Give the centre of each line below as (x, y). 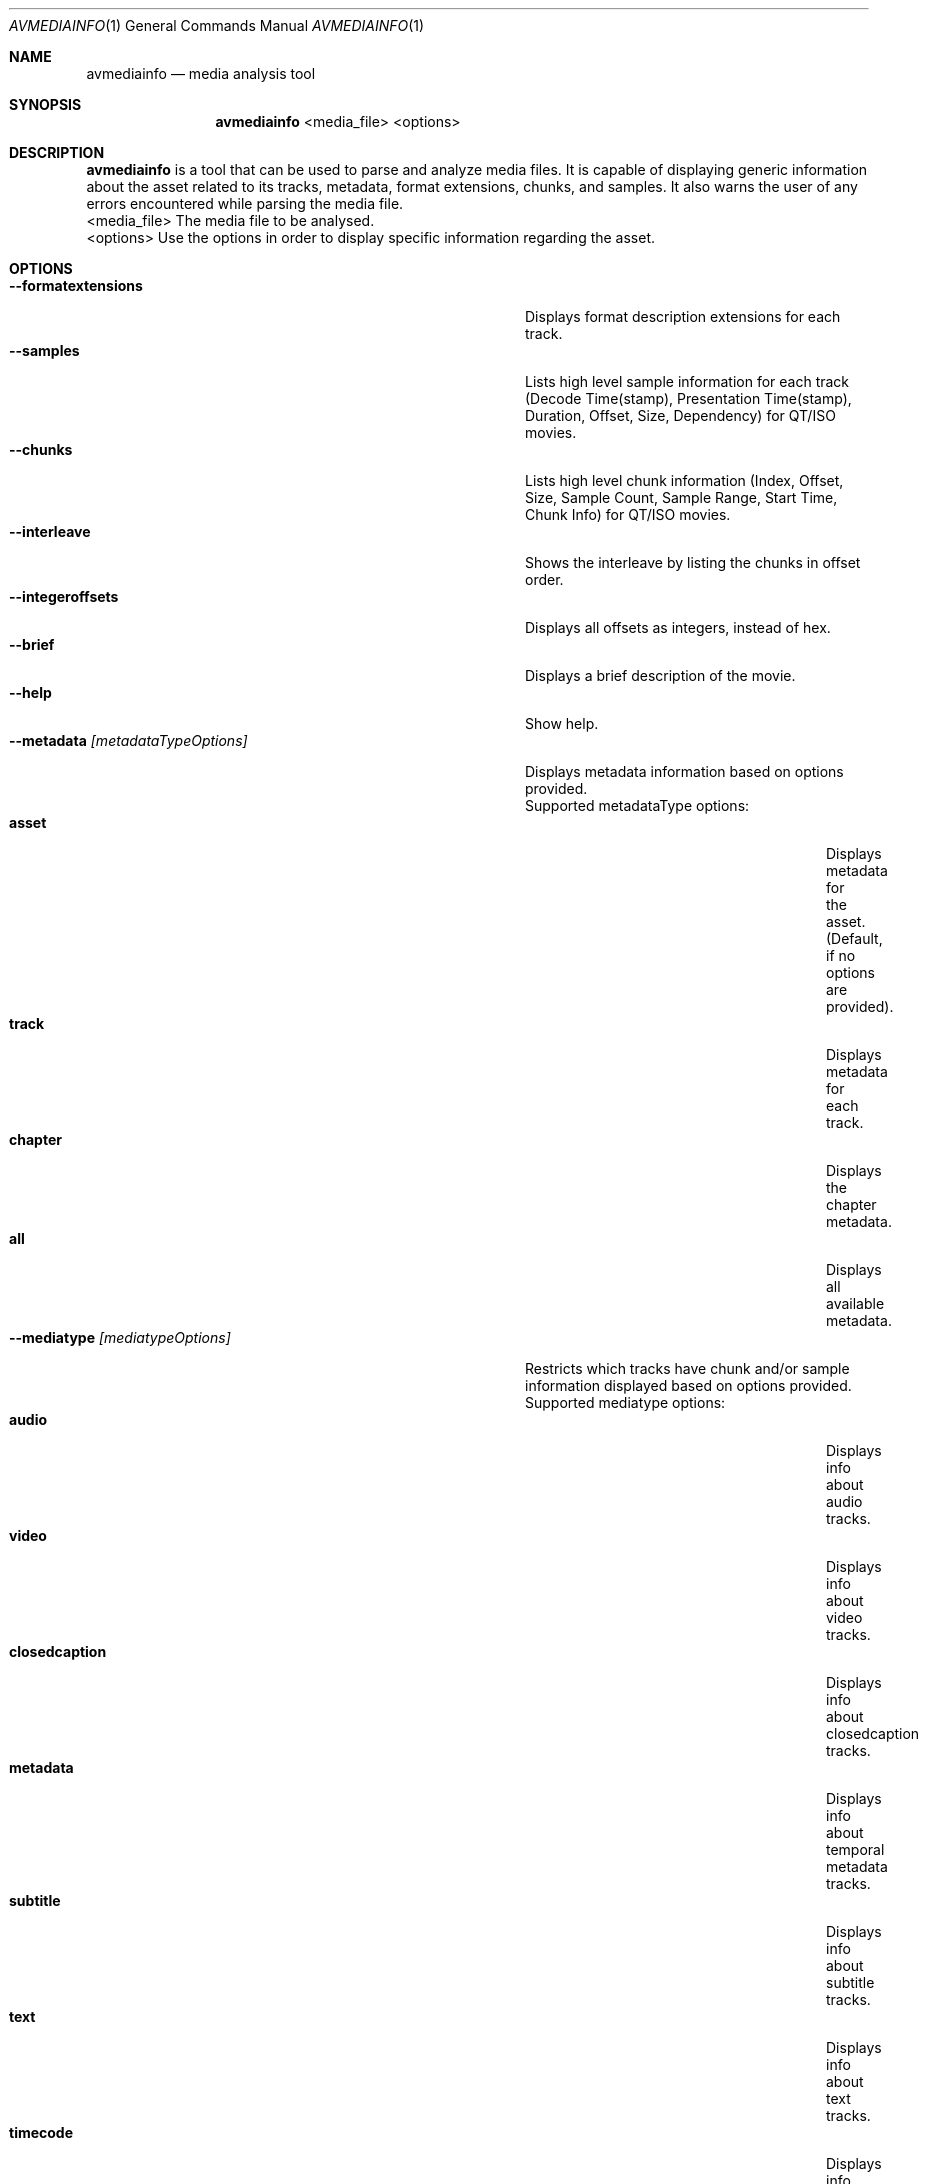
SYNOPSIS (45, 104)
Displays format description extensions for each (683, 316)
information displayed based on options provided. (688, 1385)
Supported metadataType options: (637, 805)
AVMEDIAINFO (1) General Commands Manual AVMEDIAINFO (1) (217, 25)
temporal (855, 1849)
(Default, (854, 938)
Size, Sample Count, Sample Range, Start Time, (681, 497)
